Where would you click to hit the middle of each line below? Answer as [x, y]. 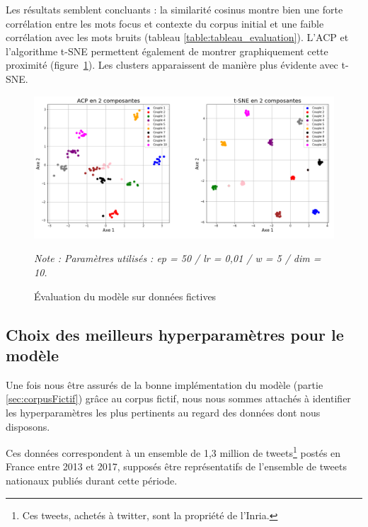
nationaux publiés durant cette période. [92, 480]
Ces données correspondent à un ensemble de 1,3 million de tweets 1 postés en [173, 452]
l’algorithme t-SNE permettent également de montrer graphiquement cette [167, 51]
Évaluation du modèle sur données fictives [125, 296]
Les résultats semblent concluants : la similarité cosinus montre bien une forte [174, 9]
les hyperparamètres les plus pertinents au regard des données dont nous [163, 412]
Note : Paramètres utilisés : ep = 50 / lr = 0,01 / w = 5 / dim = [178, 258]
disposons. [28, 426]
